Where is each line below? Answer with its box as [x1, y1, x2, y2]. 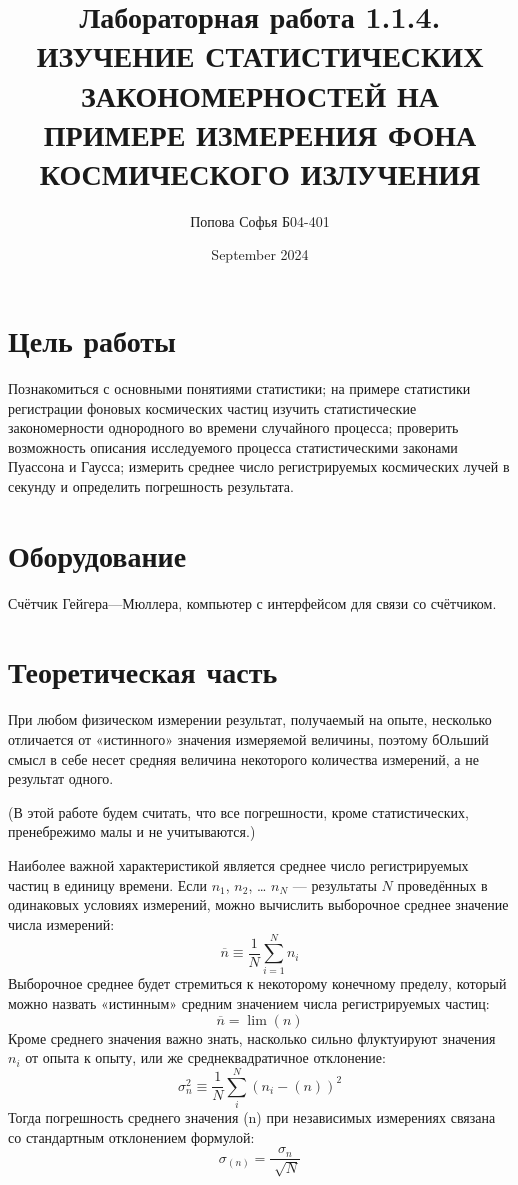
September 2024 [211, 244, 309, 265]
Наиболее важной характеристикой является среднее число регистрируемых [8, 854, 469, 875]
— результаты [292, 874, 377, 895]
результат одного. [8, 768, 114, 789]
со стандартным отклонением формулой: [8, 1126, 255, 1147]
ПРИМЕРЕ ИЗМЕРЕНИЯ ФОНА [43, 113, 477, 154]
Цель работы [8, 320, 176, 361]
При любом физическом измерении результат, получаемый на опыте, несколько [8, 709, 492, 730]
